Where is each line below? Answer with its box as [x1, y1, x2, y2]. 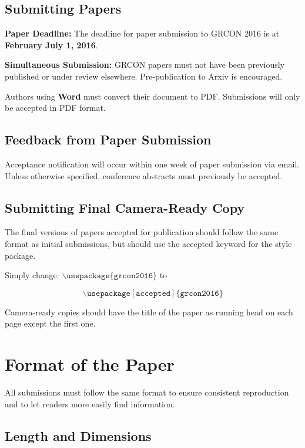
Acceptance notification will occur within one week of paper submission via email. [5, 157, 300, 170]
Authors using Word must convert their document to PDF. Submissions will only [5, 90, 300, 102]
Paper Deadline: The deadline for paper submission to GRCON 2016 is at [5, 27, 280, 39]
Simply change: [5, 269, 59, 281]
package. [5, 249, 36, 261]
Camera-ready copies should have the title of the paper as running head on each [5, 305, 293, 318]
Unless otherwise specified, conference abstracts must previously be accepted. [5, 169, 283, 182]
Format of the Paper [5, 352, 175, 376]
